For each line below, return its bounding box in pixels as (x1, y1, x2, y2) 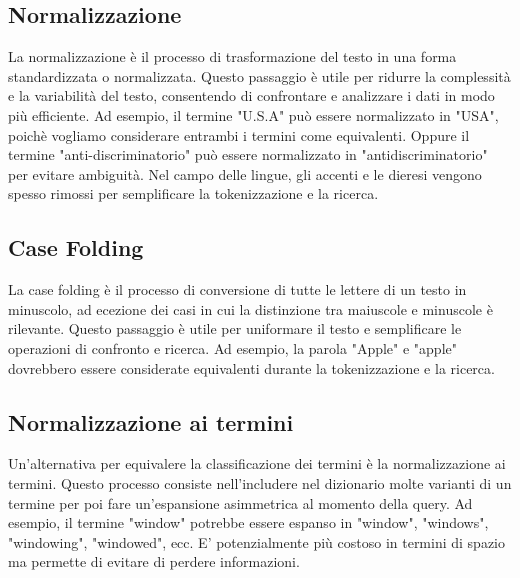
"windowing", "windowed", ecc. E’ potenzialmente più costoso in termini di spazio (8, 531, 506, 552)
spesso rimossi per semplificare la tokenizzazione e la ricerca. (8, 183, 379, 204)
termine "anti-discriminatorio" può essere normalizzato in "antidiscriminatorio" (8, 144, 488, 165)
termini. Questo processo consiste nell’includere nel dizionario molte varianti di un (8, 472, 512, 493)
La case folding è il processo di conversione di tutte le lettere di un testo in (8, 279, 467, 300)
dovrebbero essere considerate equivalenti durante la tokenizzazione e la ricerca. (8, 357, 495, 378)
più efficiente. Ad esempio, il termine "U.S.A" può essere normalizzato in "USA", (8, 104, 499, 125)
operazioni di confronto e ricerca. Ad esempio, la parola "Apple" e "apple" (8, 337, 457, 358)
